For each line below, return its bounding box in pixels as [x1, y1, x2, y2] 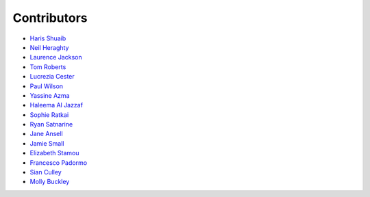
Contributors [12, 10, 88, 25]
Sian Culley [29, 168, 62, 176]
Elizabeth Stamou [29, 149, 79, 157]
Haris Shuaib [29, 34, 66, 42]
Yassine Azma [29, 91, 70, 99]
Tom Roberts [29, 62, 66, 71]
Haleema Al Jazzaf [29, 101, 84, 109]
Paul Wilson [29, 82, 64, 90]
